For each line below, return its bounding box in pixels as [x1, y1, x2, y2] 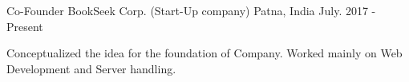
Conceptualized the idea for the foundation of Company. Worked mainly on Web [6, 45, 403, 61]
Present [6, 18, 43, 34]
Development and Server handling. [6, 60, 176, 76]
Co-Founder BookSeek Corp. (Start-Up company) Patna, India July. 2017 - [6, 2, 376, 18]
